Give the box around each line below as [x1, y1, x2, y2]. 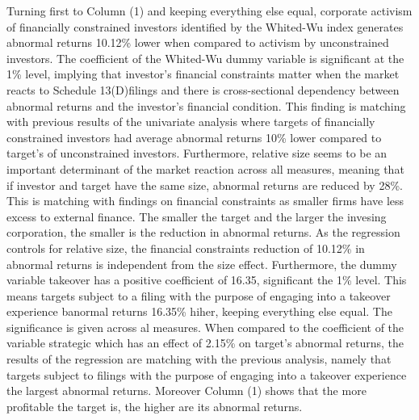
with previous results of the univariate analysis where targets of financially [6, 113, 375, 130]
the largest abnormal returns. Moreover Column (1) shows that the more [6, 382, 367, 399]
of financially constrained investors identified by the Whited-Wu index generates [6, 18, 404, 35]
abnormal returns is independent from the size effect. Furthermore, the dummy [6, 255, 397, 272]
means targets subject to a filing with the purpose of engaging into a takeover [6, 287, 391, 304]
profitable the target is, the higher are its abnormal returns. [6, 397, 303, 414]
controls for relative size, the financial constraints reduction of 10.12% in [6, 239, 365, 256]
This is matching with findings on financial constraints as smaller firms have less [6, 192, 404, 209]
